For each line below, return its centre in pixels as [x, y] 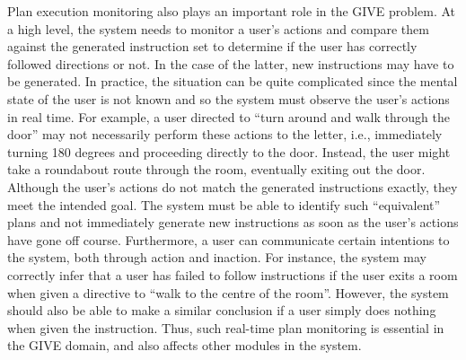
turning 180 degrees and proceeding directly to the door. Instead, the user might [229, 151]
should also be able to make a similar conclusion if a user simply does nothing [222, 310]
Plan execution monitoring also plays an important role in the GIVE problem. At [231, 11]
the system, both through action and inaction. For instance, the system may [217, 257]
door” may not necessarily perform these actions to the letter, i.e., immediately [225, 134]
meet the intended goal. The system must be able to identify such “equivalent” [224, 204]
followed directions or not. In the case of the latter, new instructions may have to [231, 63]
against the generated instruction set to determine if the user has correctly [212, 46]
